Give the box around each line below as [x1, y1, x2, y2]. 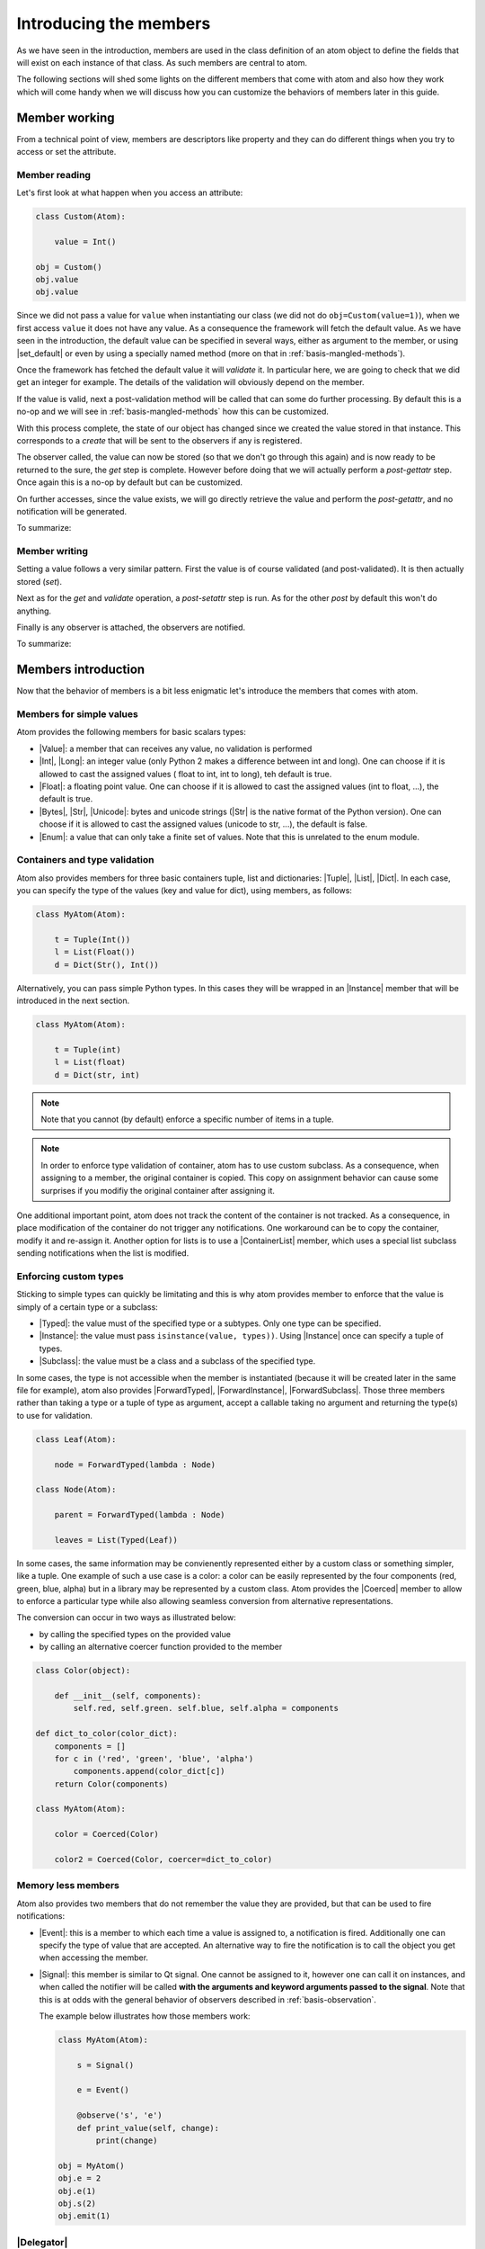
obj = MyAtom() [57, 2160, 125, 2171]
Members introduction [16, 662, 145, 677]
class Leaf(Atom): [35, 1434, 117, 1444]
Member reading [16, 168, 92, 181]
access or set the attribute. [16, 147, 117, 157]
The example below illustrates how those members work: [39, 2011, 251, 2021]
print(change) [95, 2136, 158, 2146]
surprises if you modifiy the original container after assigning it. [40, 1185, 276, 1196]
